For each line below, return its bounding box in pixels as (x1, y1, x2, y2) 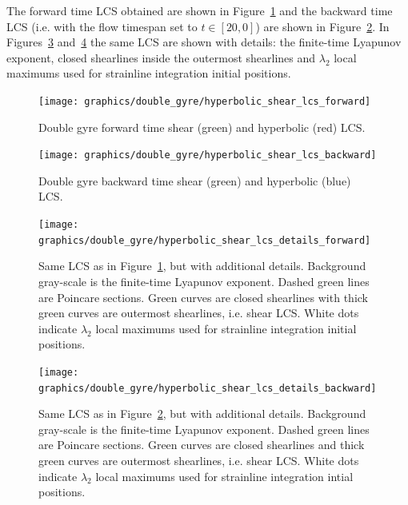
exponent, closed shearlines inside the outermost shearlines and (6, 49, 316, 66)
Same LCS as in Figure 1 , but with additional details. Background (38, 257, 366, 274)
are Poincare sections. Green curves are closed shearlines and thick (38, 436, 365, 453)
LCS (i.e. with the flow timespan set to (6, 18, 198, 34)
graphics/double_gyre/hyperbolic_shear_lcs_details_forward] (38, 234, 371, 246)
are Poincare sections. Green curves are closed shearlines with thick (38, 288, 368, 305)
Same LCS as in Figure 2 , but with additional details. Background (38, 405, 366, 422)
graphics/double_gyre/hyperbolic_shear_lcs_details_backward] (38, 382, 377, 394)
